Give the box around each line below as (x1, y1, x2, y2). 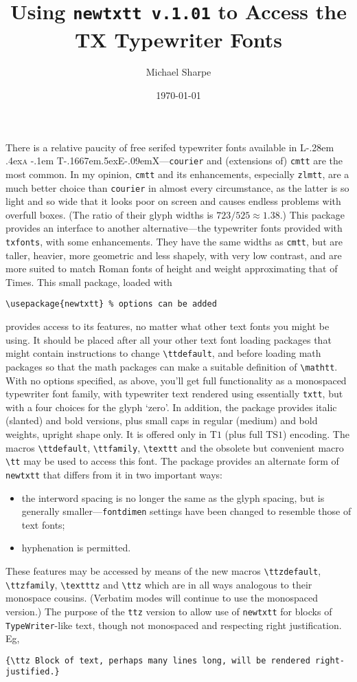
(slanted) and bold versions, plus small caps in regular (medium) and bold (5, 413, 318, 428)
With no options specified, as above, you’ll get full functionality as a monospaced (5, 373, 347, 387)
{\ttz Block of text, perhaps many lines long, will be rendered (5, 655, 310, 665)
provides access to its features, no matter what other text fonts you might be (5, 319, 330, 333)
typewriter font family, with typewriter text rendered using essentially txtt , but (5, 386, 343, 401)
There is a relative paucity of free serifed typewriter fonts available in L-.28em (5, 140, 334, 154)
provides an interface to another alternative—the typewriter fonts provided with (5, 221, 343, 235)
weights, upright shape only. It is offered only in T (5, 427, 217, 441)
